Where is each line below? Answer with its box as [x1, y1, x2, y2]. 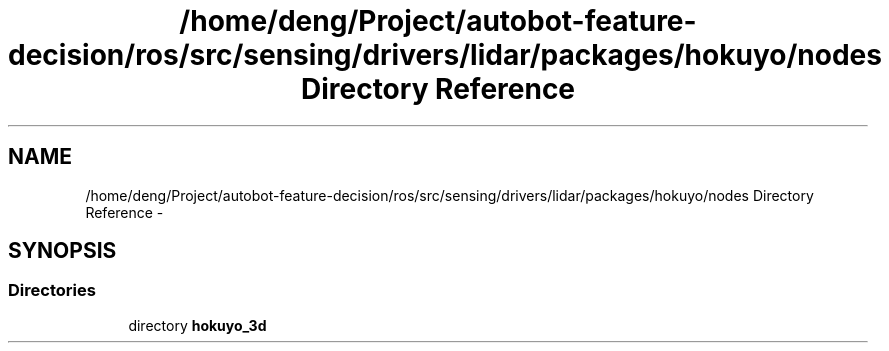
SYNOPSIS [8, 238, 117, 264]
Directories [8, 280, 96, 301]
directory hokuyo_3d [128, 316, 267, 334]
